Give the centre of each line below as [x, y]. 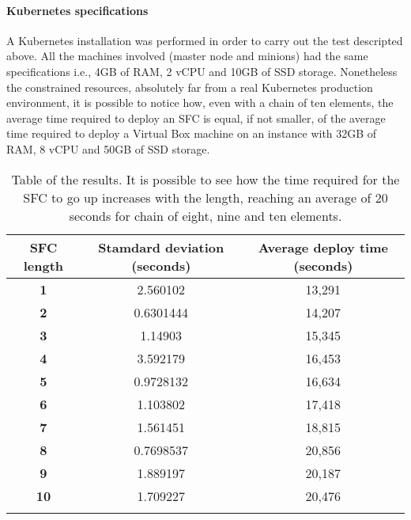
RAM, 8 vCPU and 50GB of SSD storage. [108, 148]
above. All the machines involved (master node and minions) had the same [187, 56]
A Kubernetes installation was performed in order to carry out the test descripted [205, 40]
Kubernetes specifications [77, 10]
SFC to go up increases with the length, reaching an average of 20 [205, 197]
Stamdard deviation [161, 247]
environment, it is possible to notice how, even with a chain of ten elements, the [200, 102]
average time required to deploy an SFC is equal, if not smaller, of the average [196, 118]
